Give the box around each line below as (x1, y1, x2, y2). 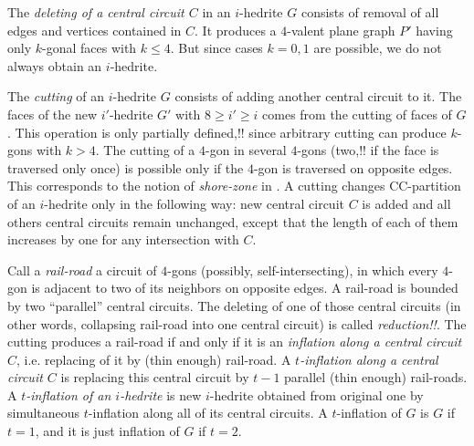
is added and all (362, 193, 451, 213)
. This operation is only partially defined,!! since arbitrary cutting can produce (7, 122, 447, 141)
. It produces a (195, 20, 277, 39)
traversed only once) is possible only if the (7, 158, 244, 177)
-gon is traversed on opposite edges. (253, 158, 453, 177)
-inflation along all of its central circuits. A (88, 403, 328, 422)
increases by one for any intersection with (7, 230, 239, 249)
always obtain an (7, 56, 102, 75)
